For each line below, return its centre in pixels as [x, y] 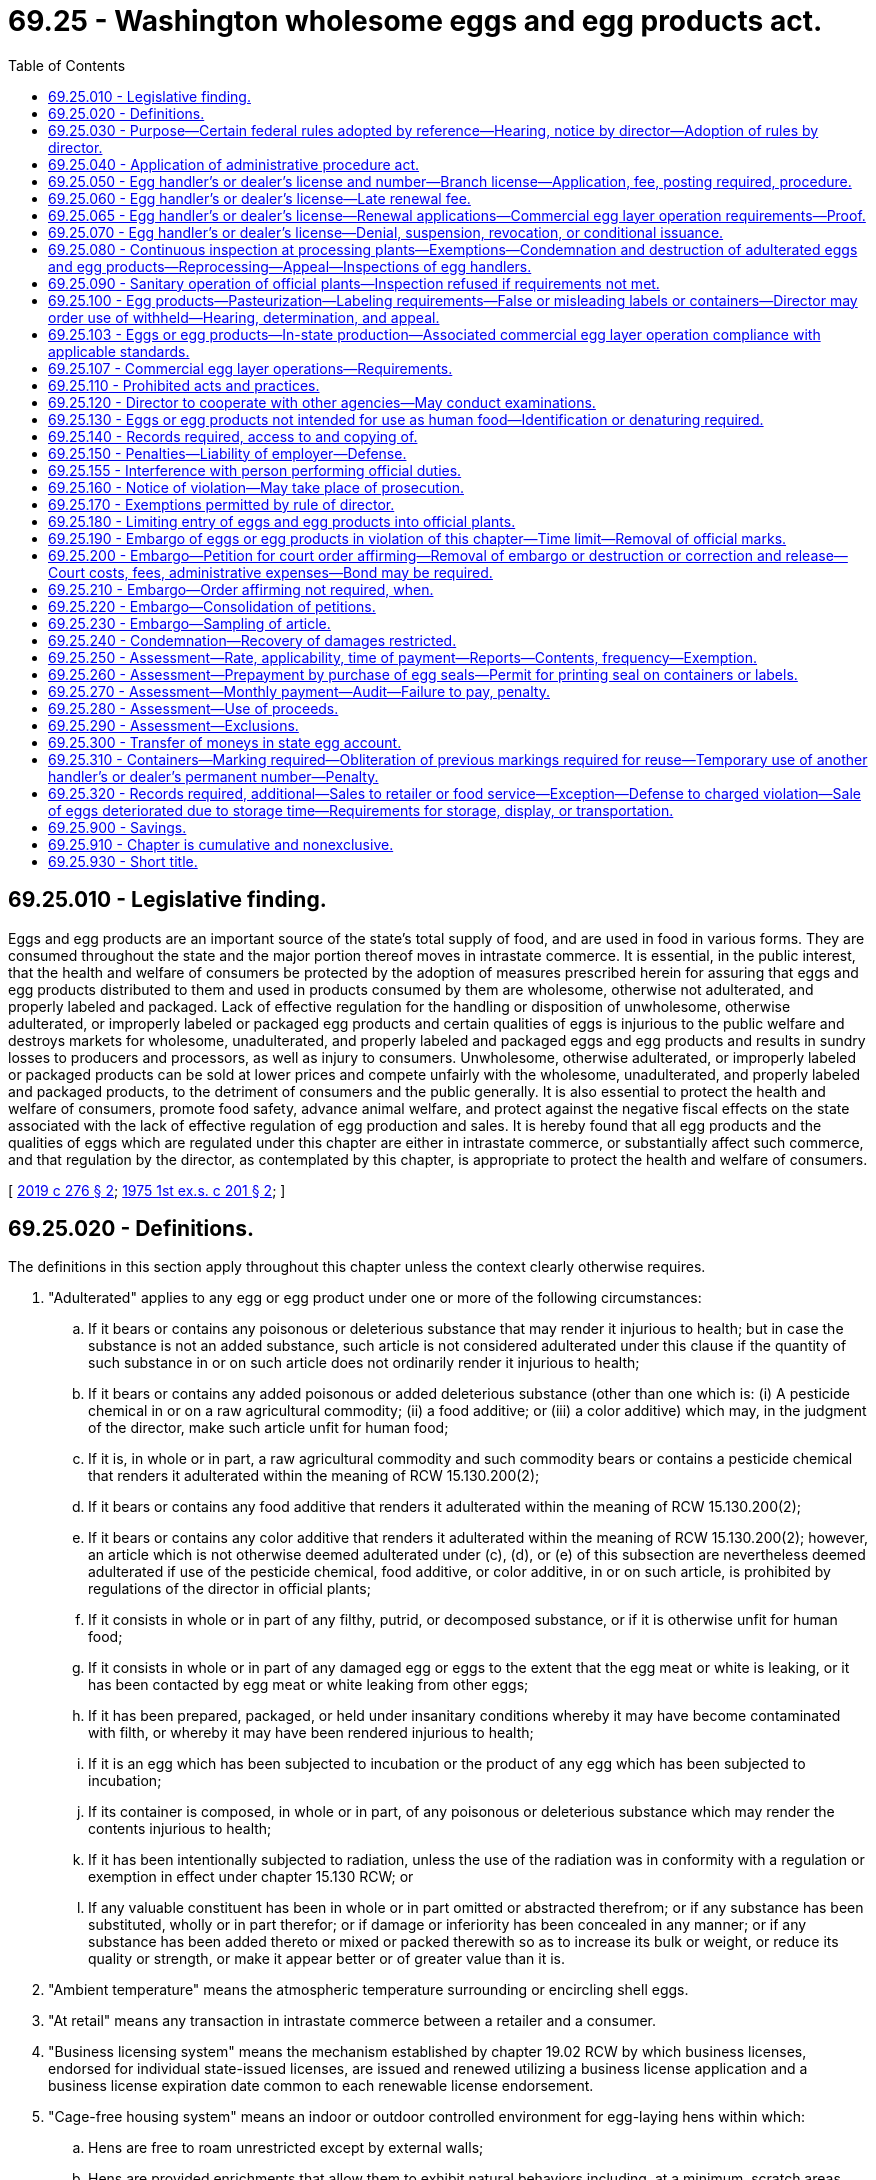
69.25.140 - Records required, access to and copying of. [233, 436]
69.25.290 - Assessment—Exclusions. [173, 725]
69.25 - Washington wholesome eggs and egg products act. [415, 21]
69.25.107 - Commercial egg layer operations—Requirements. [250, 368]
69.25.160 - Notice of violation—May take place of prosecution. [256, 487]
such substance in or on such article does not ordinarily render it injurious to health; [364, 1363]
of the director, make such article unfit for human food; [268, 1428]
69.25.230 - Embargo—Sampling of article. [189, 623]
